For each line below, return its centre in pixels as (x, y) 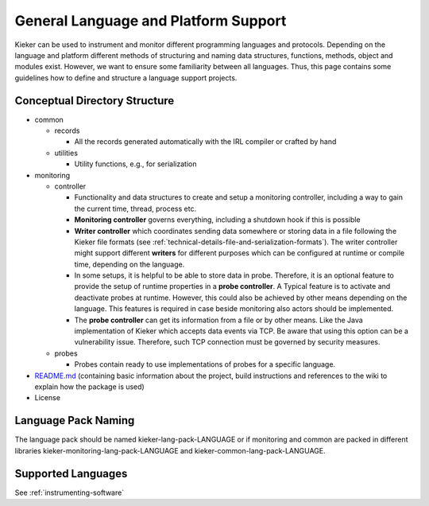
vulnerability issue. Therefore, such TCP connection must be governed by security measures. (227, 342)
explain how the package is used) (89, 387)
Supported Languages (71, 473)
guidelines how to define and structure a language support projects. (126, 78)
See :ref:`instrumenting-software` (70, 492)
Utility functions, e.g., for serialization (135, 164)
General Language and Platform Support (151, 21)
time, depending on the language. (129, 264)
